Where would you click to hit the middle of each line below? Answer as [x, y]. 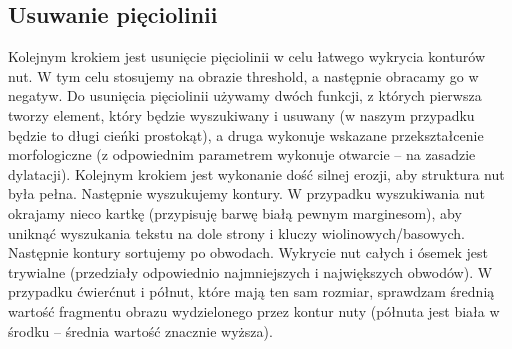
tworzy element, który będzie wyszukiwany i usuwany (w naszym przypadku [241, 114]
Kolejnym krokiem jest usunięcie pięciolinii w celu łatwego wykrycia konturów [247, 56]
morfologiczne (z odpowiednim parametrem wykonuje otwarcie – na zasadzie [242, 154]
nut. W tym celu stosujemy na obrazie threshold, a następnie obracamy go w [243, 75]
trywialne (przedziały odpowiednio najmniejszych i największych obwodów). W [250, 271]
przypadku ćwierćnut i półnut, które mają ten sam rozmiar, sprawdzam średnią [251, 291]
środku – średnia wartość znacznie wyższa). [140, 330]
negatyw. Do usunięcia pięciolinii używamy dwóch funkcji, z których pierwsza [245, 95]
